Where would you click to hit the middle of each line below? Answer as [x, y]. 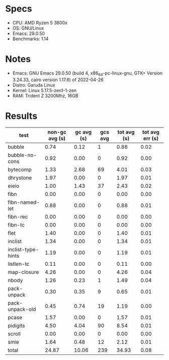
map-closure [23, 272]
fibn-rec [18, 217]
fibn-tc [16, 225]
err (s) [151, 138]
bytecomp [20, 169]
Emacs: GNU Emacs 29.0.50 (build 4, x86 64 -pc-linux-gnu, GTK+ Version [88, 74]
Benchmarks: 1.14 [30, 39]
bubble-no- [22, 155]
